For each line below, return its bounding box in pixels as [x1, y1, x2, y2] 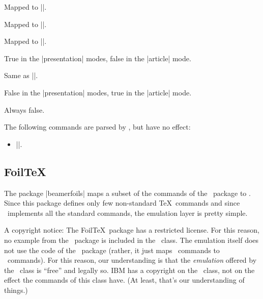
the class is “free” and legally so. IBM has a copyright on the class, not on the [4, 264, 255, 275]
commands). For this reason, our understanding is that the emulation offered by [7, 255, 257, 265]
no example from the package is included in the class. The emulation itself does [4, 234, 259, 245]
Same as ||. [4, 70, 38, 81]
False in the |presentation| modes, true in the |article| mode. [4, 87, 192, 97]
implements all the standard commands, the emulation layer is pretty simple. [7, 207, 248, 218]
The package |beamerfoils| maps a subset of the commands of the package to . [4, 187, 251, 198]
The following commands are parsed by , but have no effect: [4, 121, 191, 132]
